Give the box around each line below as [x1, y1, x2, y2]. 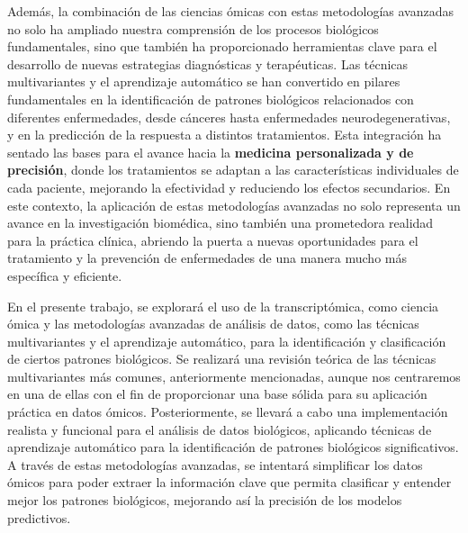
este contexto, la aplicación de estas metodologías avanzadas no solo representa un [7, 195, 461, 214]
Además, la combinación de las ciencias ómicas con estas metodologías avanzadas [7, 2, 454, 20]
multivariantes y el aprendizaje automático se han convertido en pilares [7, 72, 400, 91]
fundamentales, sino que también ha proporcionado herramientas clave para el [7, 37, 437, 56]
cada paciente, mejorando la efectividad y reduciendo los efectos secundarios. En [7, 177, 451, 196]
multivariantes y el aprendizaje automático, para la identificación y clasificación [7, 331, 446, 350]
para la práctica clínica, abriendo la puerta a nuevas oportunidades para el [7, 230, 418, 249]
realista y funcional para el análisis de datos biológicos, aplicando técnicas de [7, 420, 432, 438]
